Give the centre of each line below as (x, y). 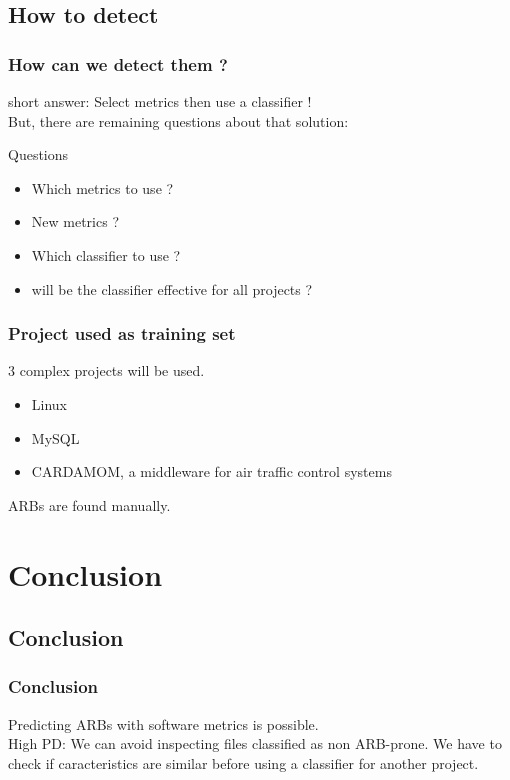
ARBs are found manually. (89, 504)
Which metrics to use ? (102, 187)
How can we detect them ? (118, 63)
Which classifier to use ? (106, 254)
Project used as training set (122, 333)
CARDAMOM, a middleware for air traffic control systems (211, 471)
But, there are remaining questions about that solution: (178, 120)
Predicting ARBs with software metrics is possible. (163, 723)
